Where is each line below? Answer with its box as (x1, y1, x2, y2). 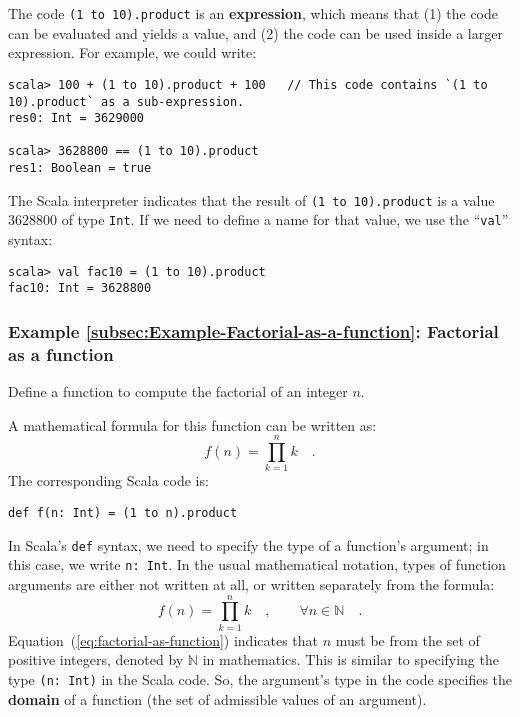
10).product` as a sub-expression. (8, 94, 245, 109)
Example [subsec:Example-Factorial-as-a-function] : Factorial (8, 318, 499, 343)
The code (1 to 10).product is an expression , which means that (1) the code (8, 3, 499, 23)
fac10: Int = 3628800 (8, 281, 152, 296)
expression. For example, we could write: (8, 42, 257, 63)
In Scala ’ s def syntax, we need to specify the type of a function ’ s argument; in (8, 534, 489, 555)
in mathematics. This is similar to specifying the (202, 649, 499, 670)
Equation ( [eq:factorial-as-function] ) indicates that (8, 629, 319, 650)
